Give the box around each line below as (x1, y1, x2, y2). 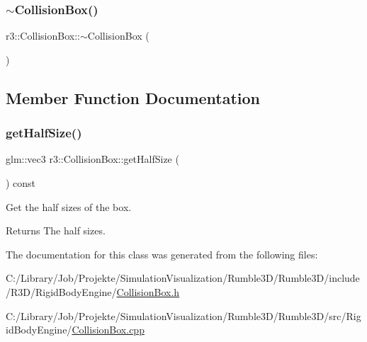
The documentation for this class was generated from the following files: (6, 246, 318, 261)
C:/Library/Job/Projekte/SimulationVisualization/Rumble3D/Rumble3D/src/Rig (6, 308, 361, 323)
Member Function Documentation (6, 86, 261, 108)
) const (6, 176, 36, 190)
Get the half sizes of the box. (6, 199, 132, 214)
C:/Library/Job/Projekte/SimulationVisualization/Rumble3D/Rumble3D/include (6, 270, 360, 285)
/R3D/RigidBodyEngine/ (6, 284, 117, 299)
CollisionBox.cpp (72, 322, 145, 337)
